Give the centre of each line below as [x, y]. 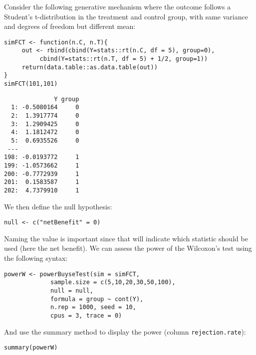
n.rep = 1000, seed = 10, [93, 307]
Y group [67, 99]
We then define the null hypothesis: [58, 206]
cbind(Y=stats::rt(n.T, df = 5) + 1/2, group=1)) [124, 59]
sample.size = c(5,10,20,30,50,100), [113, 282]
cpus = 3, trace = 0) [86, 315]
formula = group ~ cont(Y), [97, 299]
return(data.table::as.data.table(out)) [90, 67]
